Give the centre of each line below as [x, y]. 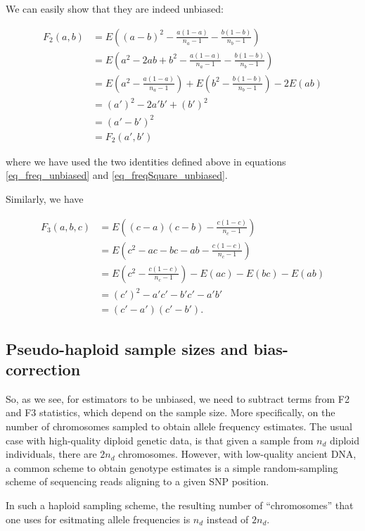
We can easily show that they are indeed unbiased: [115, 8]
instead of [228, 519]
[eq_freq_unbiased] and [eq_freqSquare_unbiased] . [117, 175]
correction [43, 369]
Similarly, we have [45, 198]
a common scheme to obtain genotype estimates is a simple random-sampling [172, 467]
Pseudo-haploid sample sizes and [127, 348]
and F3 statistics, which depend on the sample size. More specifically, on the [171, 412]
